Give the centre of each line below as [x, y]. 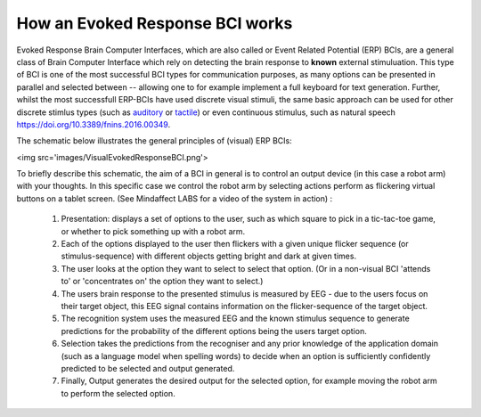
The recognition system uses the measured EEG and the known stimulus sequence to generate [235, 319]
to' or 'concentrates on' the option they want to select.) [162, 282]
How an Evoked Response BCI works [155, 23]
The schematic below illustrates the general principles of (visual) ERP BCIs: [155, 141]
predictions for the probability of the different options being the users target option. [214, 331]
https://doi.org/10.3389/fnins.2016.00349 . [94, 124]
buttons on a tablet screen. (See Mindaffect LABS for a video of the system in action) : [175, 198]
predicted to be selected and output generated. [148, 368]
